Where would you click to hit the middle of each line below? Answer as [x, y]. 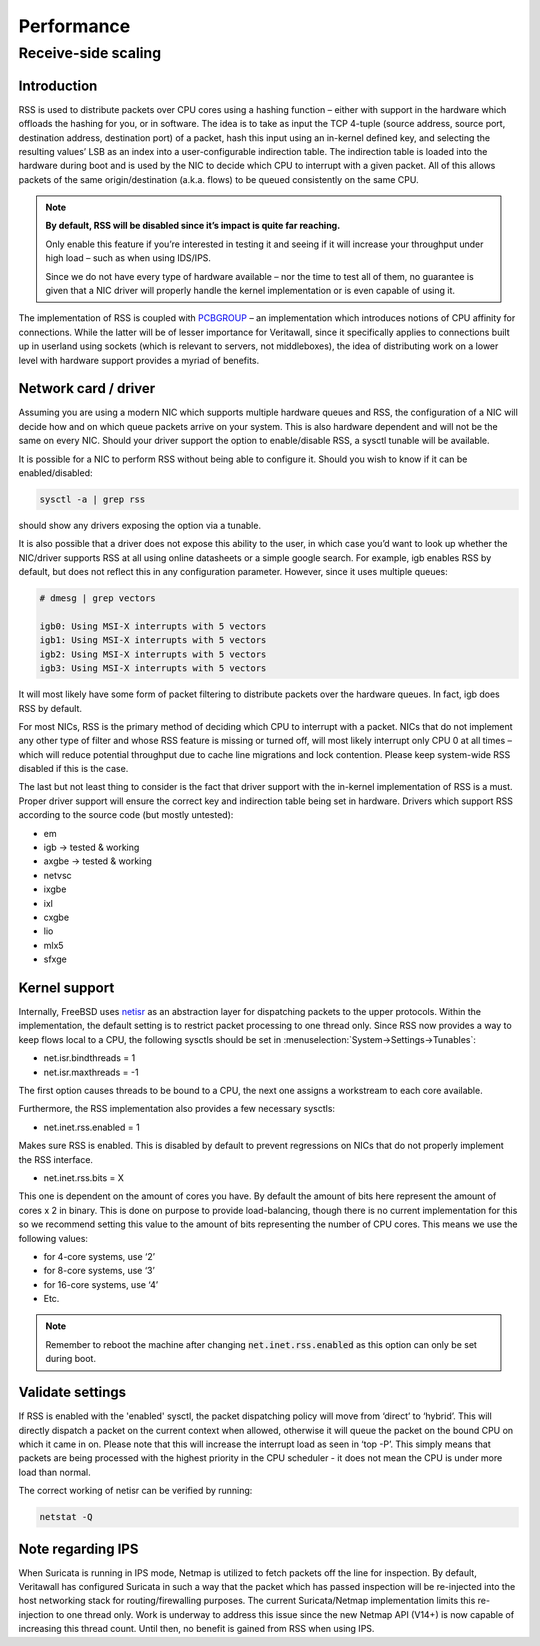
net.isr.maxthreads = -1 [91, 1072]
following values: [53, 1238]
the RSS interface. [56, 1159]
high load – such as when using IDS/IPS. [128, 258]
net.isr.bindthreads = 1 [89, 1058]
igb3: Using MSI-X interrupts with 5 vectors [153, 668]
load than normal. [54, 1472]
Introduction [58, 85]
